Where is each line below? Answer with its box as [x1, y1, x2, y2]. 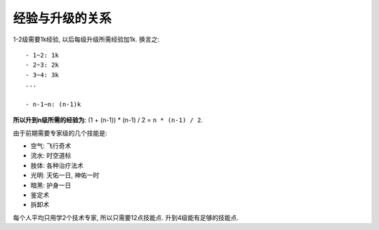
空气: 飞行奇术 [30, 142, 72, 150]
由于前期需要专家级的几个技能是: [13, 128, 108, 137]
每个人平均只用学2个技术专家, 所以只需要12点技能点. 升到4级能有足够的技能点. [13, 213, 239, 222]
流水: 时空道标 [30, 151, 72, 160]
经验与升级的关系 [13, 11, 112, 26]
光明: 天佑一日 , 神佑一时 [30, 171, 100, 180]
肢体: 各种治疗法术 [30, 161, 84, 170]
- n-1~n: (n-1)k [25, 100, 81, 108]
